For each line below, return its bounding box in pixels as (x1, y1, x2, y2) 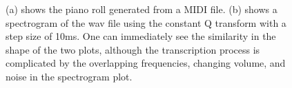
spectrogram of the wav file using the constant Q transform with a (6, 15, 286, 30)
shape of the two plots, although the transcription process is (6, 42, 260, 56)
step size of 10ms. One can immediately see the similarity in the (6, 29, 276, 43)
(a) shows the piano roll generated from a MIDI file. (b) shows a (6, 2, 278, 16)
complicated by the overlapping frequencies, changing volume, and (6, 56, 286, 70)
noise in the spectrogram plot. (6, 69, 133, 83)
